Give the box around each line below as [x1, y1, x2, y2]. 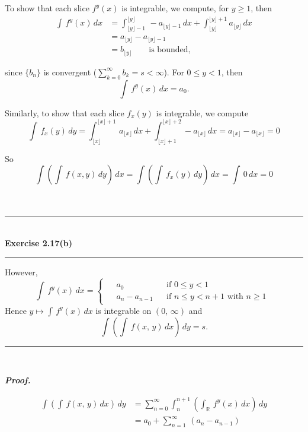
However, [5, 265, 38, 278]
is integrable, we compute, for [121, 2, 229, 14]
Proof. [5, 374, 31, 386]
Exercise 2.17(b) [5, 236, 72, 249]
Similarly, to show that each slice [5, 106, 124, 119]
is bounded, [149, 46, 191, 55]
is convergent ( [43, 65, 97, 78]
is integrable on [95, 304, 152, 316]
